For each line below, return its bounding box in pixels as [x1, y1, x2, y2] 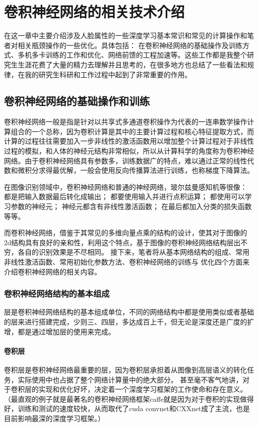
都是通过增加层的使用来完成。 [17, 326, 115, 336]
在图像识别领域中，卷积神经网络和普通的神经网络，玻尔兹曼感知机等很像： [4, 181, 247, 192]
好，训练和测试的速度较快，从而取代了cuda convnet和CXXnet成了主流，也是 [4, 403, 250, 414]
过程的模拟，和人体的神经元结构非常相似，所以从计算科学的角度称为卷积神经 [4, 146, 254, 156]
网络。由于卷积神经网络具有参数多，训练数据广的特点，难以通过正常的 [4, 155, 233, 165]
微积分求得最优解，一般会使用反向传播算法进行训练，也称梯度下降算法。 [17, 165, 254, 175]
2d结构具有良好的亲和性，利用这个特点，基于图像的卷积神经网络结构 [4, 237, 227, 247]
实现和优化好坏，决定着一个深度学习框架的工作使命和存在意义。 [38, 384, 247, 394]
